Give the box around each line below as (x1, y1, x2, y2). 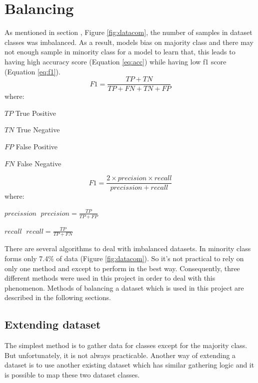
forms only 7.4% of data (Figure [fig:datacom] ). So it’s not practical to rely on (4, 253, 244, 264)
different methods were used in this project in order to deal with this (4, 273, 215, 283)
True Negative (16, 124, 60, 135)
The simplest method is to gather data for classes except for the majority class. (4, 340, 247, 351)
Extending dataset (4, 317, 101, 332)
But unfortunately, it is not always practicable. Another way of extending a (4, 350, 236, 360)
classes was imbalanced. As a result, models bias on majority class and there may (4, 36, 253, 47)
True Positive (15, 107, 56, 118)
